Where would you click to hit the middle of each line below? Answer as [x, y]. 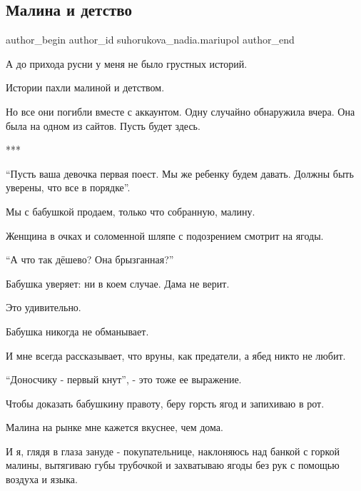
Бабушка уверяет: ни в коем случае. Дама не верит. [118, 283]
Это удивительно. [44, 307]
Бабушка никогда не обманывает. [77, 331]
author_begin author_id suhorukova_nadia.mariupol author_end [150, 40]
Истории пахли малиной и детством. [85, 87]
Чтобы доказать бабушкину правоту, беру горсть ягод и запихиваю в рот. [165, 403]
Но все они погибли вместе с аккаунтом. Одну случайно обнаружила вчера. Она [180, 111]
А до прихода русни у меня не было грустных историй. [127, 63]
